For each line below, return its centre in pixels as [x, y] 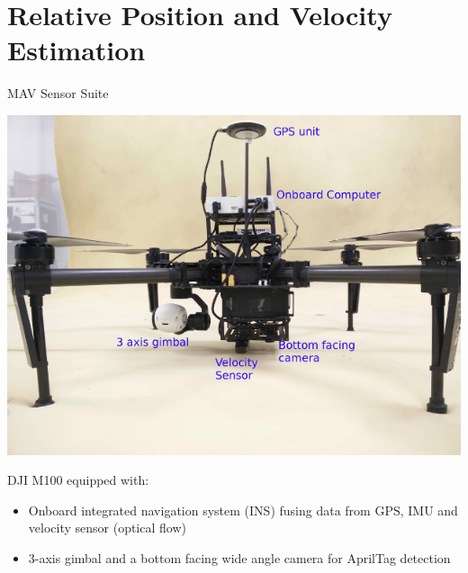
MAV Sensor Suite [58, 93]
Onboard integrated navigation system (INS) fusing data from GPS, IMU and [243, 510]
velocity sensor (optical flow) [107, 528]
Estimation [76, 50]
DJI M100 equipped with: [78, 480]
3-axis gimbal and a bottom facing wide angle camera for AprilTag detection [239, 558]
